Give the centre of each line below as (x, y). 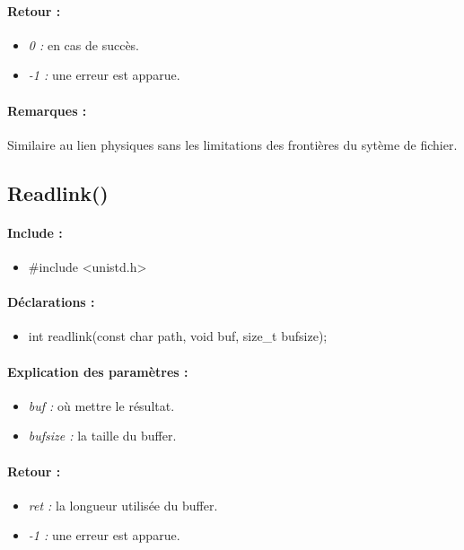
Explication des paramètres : (98, 371)
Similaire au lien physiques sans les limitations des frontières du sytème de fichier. (232, 144)
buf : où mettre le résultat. (101, 405)
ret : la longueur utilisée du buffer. (123, 505)
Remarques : (47, 110)
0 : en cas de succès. (84, 44)
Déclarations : (51, 302)
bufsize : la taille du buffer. (102, 436)
